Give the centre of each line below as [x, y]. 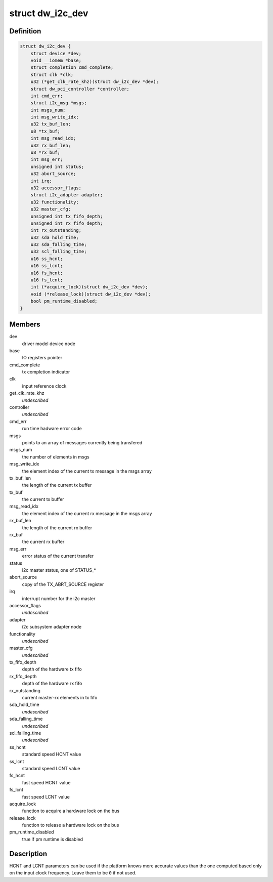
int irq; [41, 181]
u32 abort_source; [53, 174]
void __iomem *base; [56, 60]
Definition [25, 31]
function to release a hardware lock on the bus [71, 825]
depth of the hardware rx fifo [52, 684]
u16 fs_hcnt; [47, 273]
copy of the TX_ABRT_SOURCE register [63, 584]
